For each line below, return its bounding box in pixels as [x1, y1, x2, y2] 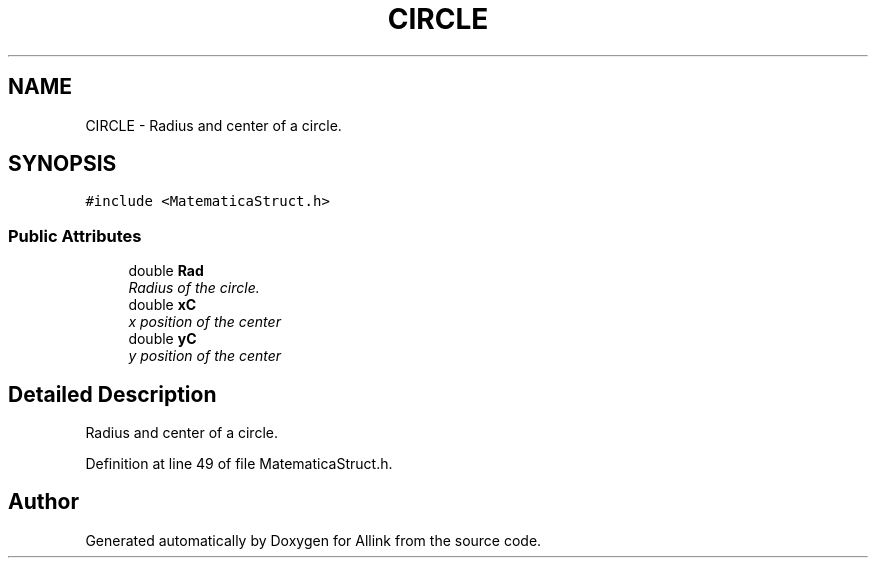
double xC [128, 296, 197, 314]
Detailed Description [8, 381, 217, 407]
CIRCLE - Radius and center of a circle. [85, 116, 342, 134]
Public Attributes [8, 225, 142, 246]
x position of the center [128, 313, 281, 331]
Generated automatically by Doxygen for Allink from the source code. [85, 531, 542, 549]
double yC [128, 330, 197, 348]
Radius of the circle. [128, 279, 260, 297]
